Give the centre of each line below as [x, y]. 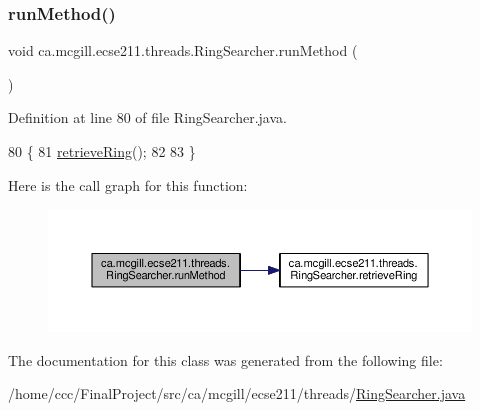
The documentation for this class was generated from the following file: [225, 359]
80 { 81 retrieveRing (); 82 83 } [102, 151]
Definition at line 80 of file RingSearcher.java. [147, 117]
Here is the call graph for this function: [128, 184]
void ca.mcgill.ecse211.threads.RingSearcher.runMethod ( [183, 50]
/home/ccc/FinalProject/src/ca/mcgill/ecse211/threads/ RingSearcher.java [237, 393]
